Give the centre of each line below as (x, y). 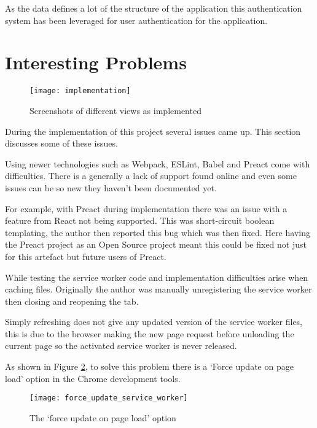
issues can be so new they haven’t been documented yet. (111, 187)
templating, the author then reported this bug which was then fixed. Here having (158, 232)
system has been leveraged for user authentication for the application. (136, 20)
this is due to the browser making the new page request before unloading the (150, 333)
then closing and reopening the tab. (72, 301)
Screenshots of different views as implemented (115, 110)
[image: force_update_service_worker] (109, 398)
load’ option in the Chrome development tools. (93, 378)
